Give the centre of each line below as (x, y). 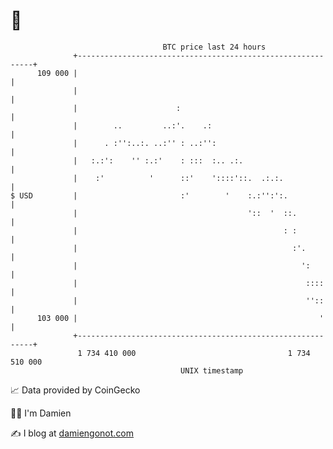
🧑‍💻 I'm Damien (41, 413)
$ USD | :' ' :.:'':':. (149, 195)
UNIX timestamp (212, 370)
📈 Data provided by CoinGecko (75, 390)
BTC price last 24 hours (214, 47)
